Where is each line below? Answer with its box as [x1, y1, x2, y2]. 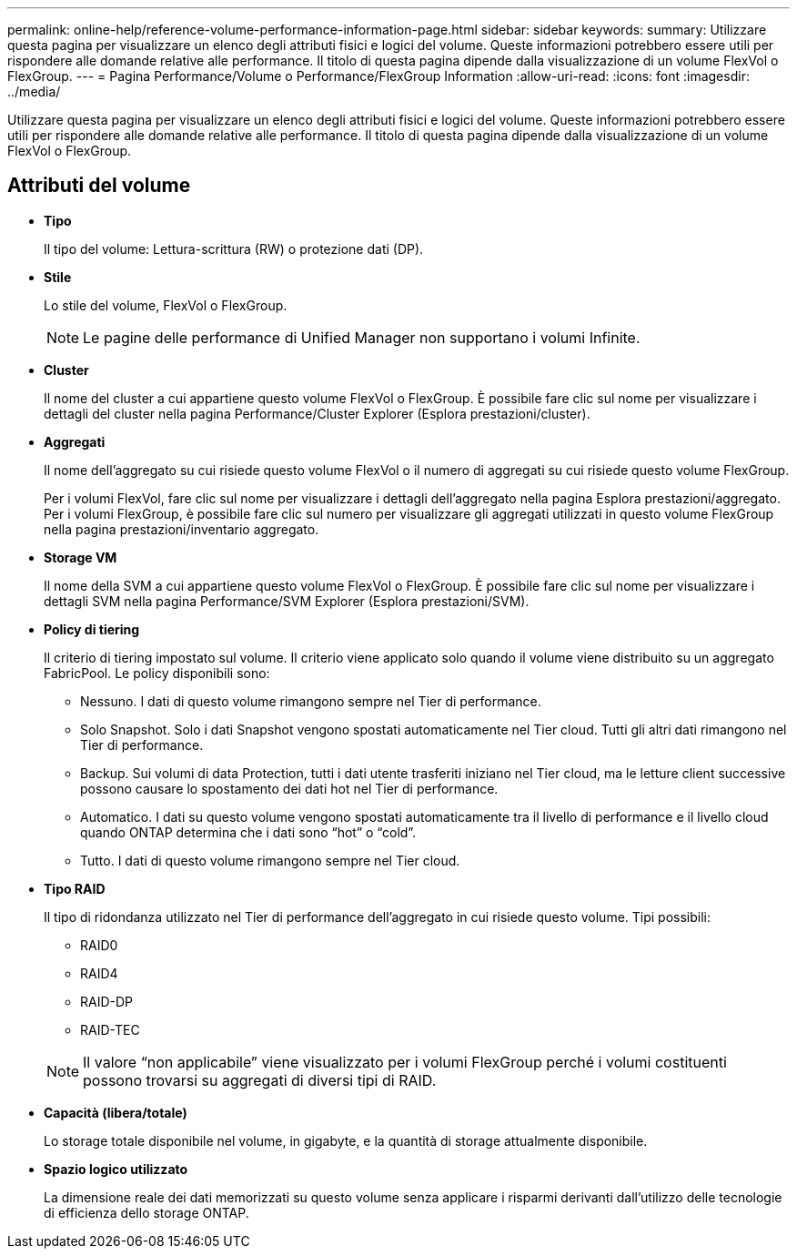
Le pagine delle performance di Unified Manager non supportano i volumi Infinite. [83, 328, 641, 347]
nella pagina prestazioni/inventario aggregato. [44, 521, 319, 537]
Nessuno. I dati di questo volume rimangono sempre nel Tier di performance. [80, 693, 541, 709]
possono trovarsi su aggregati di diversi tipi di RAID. [83, 1070, 437, 1089]
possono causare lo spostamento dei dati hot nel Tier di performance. [80, 780, 499, 796]
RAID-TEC [80, 1021, 140, 1038]
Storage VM [44, 549, 117, 565]
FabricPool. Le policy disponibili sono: [44, 664, 270, 681]
